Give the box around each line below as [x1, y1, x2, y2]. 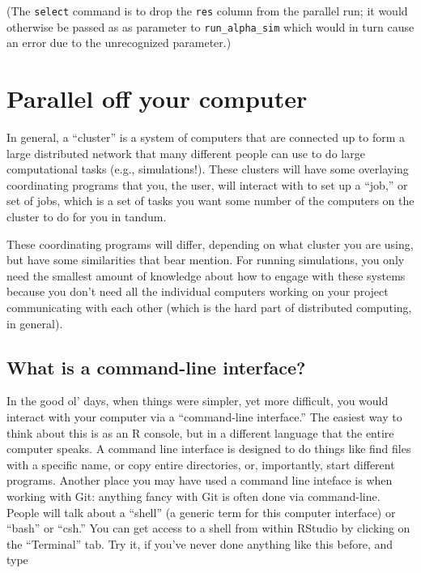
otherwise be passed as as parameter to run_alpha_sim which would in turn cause [6, 18, 415, 35]
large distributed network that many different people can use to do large [6, 144, 365, 161]
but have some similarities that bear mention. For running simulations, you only [6, 251, 405, 268]
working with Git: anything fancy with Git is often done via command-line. [6, 487, 381, 504]
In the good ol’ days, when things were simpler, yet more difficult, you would [6, 392, 389, 409]
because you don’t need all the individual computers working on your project [6, 283, 389, 300]
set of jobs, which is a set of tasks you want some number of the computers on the [6, 192, 415, 209]
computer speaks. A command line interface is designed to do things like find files [6, 440, 411, 457]
